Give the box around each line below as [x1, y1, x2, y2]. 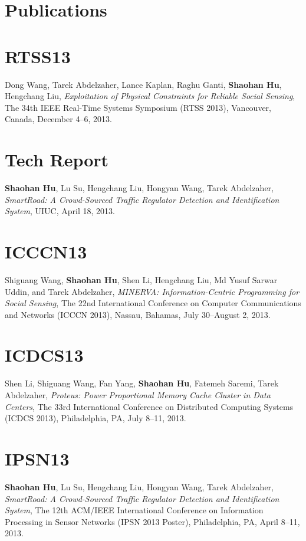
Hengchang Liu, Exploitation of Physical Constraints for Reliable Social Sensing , [5, 90, 295, 102]
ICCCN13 [5, 239, 87, 263]
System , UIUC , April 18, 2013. [5, 205, 115, 217]
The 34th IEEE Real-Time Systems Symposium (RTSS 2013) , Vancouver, [5, 101, 271, 113]
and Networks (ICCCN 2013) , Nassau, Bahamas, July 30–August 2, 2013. [5, 308, 271, 320]
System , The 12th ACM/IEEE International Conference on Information [5, 504, 264, 516]
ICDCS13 [5, 343, 84, 367]
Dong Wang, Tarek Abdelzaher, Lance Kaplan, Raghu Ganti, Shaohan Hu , [5, 78, 282, 90]
